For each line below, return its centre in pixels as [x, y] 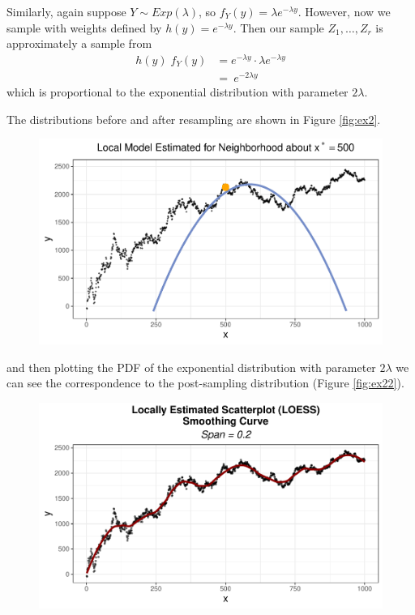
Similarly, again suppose [66, 11]
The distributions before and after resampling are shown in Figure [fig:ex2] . [194, 119]
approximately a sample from [79, 43]
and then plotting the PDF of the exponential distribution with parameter [191, 367]
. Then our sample [278, 27]
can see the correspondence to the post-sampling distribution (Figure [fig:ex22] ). [205, 383]
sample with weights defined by [84, 27]
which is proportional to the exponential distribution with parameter [178, 92]
